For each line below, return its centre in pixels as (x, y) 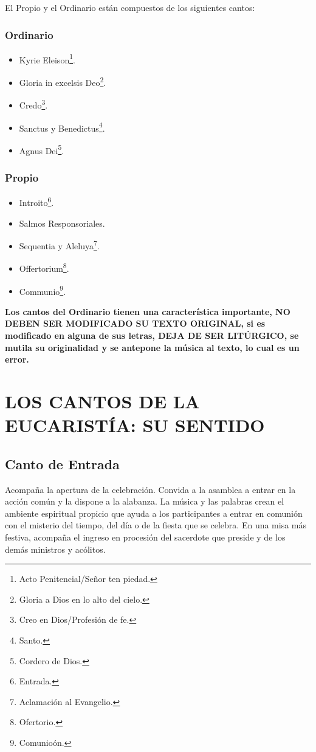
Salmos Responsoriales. (62, 223)
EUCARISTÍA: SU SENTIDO (135, 425)
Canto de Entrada (62, 463)
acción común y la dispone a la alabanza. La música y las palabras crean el (145, 501)
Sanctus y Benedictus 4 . (62, 127)
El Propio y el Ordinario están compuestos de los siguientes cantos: (130, 7)
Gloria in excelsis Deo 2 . (63, 81)
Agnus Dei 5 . (42, 149)
